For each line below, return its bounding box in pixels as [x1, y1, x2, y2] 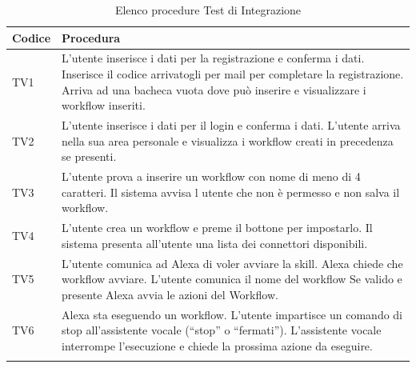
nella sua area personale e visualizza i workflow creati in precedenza [62, 132, 394, 149]
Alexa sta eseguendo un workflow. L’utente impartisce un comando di [62, 306, 403, 322]
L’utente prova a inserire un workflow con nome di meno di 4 [62, 168, 361, 185]
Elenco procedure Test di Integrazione [114, 2, 302, 18]
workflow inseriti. [62, 97, 146, 114]
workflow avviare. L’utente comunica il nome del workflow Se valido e [62, 270, 402, 287]
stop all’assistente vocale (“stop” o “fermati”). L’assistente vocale [62, 322, 382, 338]
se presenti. [62, 148, 117, 165]
